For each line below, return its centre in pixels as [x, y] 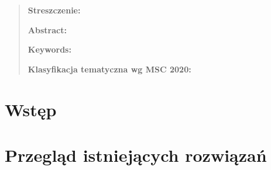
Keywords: [49, 49]
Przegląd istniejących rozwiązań [136, 155]
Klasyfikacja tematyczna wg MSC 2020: [109, 69]
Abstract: [47, 30]
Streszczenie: [54, 10]
